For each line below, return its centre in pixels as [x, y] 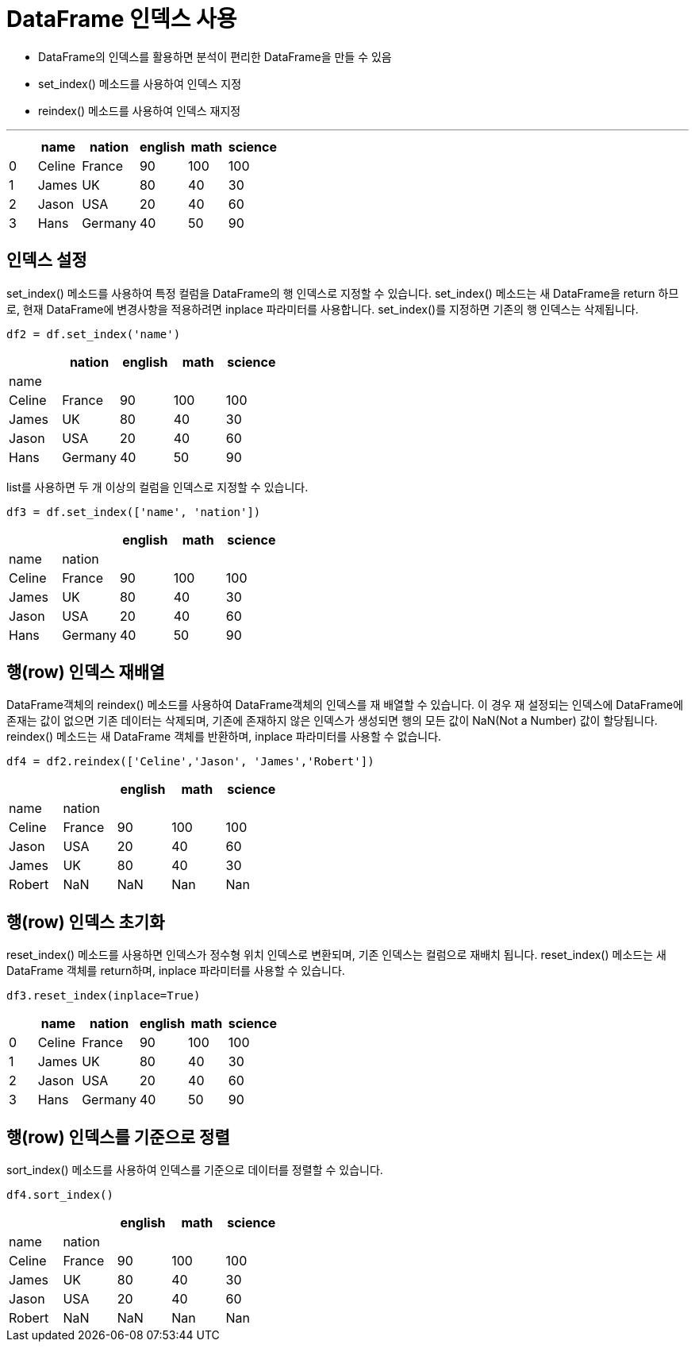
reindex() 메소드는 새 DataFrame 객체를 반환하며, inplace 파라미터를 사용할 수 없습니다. [224, 737]
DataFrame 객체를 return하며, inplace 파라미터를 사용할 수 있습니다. [176, 971]
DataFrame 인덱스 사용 [122, 19]
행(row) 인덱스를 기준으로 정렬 [118, 1137]
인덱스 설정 [47, 260]
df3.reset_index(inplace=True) [104, 996]
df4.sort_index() [60, 1195]
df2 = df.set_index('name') [94, 334]
